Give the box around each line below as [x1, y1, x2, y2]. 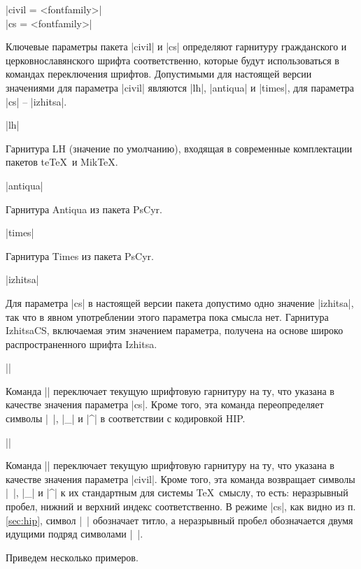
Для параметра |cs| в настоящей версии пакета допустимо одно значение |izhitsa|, [6, 295, 354, 310]
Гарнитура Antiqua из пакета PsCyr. [6, 201, 162, 216]
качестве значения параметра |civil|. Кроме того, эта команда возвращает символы [6, 471, 355, 486]
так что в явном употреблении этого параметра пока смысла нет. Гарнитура [6, 309, 329, 324]
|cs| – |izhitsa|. [6, 94, 67, 108]
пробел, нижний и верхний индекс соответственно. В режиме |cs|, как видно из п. [6, 499, 356, 514]
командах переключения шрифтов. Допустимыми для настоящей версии [6, 66, 312, 81]
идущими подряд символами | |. [6, 526, 143, 541]
